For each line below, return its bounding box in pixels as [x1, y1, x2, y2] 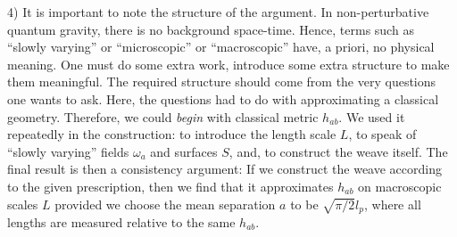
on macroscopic [358, 176, 442, 195]
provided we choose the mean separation [54, 194, 276, 213]
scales [7, 194, 38, 213]
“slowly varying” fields [7, 142, 129, 160]
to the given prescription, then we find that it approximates [7, 176, 334, 195]
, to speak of [348, 125, 417, 143]
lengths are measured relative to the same [7, 212, 236, 231]
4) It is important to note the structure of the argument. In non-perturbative [7, 3, 429, 20]
